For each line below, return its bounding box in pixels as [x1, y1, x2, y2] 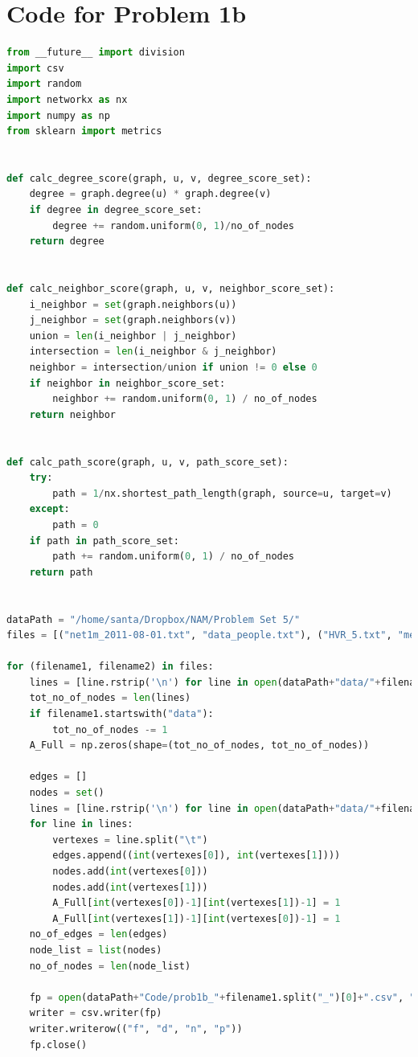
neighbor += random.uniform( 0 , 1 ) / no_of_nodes [52, 393, 318, 405]
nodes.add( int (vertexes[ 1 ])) [52, 881, 208, 893]
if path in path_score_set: [29, 535, 179, 547]
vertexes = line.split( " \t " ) [52, 834, 208, 846]
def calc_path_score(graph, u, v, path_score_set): [6, 456, 289, 468]
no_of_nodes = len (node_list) [29, 960, 191, 972]
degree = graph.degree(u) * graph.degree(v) [29, 188, 272, 200]
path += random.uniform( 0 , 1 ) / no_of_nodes [52, 551, 295, 563]
